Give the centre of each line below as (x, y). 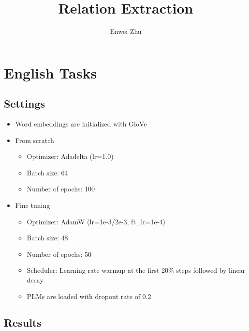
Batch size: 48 (47, 238)
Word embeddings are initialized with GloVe (81, 124)
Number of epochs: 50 (59, 254)
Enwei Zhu (126, 31)
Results (23, 322)
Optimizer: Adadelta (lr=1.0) (70, 156)
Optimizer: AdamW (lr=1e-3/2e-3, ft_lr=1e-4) (96, 221)
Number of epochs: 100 (61, 189)
